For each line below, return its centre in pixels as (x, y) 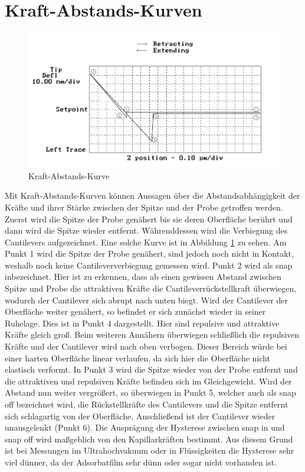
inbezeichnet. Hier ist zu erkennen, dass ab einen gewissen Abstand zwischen (143, 277)
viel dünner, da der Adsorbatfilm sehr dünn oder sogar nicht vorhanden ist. (141, 462)
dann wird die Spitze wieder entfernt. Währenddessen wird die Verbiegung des (146, 230)
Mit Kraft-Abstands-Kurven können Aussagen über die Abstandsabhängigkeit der (152, 195)
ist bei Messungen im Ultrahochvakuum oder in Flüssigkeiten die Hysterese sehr (150, 450)
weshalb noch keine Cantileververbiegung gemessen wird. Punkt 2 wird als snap (149, 265)
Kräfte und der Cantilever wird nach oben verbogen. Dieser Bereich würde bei (146, 346)
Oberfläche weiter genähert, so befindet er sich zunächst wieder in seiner (135, 311)
